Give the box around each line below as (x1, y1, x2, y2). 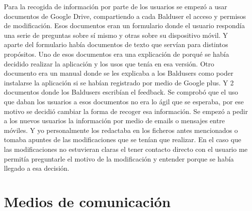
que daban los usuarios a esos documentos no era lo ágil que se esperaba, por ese (4, 96, 244, 106)
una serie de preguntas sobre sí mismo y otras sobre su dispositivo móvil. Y (4, 30, 228, 40)
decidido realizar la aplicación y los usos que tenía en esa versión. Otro (4, 58, 214, 68)
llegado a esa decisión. (4, 163, 69, 173)
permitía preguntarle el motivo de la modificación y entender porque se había (4, 153, 234, 163)
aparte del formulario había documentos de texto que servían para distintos (4, 39, 228, 49)
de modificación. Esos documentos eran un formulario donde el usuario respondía (4, 20, 245, 31)
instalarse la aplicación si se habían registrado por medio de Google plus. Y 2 (4, 77, 234, 87)
